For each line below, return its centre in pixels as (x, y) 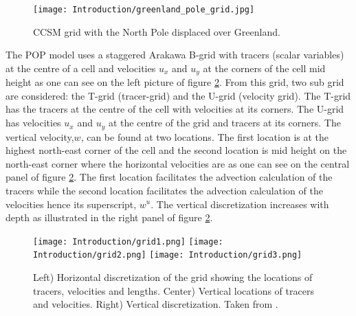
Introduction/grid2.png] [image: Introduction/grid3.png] (168, 255)
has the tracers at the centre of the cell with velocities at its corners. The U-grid (175, 109)
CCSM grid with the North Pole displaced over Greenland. (157, 31)
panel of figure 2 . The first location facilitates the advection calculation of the (169, 177)
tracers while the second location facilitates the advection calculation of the (164, 190)
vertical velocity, (40, 136)
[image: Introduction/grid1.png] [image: (128, 241)
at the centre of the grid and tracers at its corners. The (224, 123)
